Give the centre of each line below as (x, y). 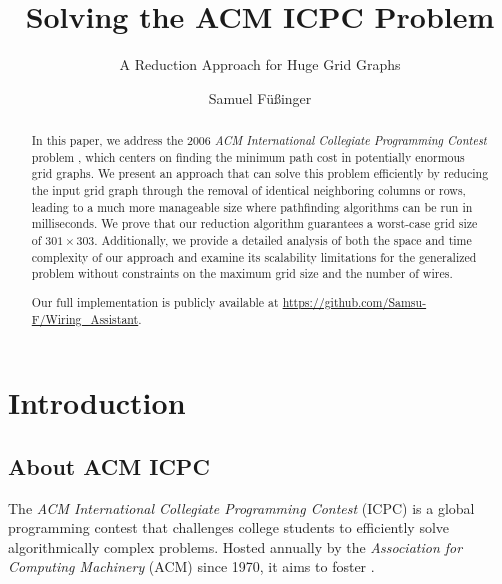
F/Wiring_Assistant (85, 318)
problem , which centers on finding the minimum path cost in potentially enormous (248, 156)
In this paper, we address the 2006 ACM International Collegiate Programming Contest (259, 140)
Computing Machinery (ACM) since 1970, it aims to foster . (191, 566)
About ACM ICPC (109, 465)
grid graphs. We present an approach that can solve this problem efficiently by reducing (260, 173)
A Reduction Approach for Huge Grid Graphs (260, 64)
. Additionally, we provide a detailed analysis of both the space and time (283, 240)
